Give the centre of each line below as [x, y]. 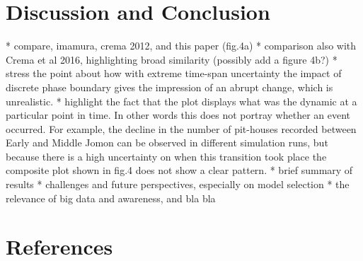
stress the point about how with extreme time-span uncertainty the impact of [174, 73]
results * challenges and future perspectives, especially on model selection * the [178, 184]
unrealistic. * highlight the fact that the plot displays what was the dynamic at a [181, 101]
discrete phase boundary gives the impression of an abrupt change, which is [169, 87]
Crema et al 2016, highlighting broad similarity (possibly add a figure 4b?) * [172, 59]
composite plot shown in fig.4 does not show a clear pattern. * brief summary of [179, 170]
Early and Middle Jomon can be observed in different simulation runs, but [167, 143]
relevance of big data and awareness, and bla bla [111, 198]
